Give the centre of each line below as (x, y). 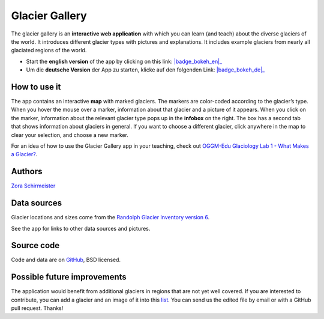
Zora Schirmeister (33, 186)
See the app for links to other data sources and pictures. (81, 228)
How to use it (36, 87)
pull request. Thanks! (37, 308)
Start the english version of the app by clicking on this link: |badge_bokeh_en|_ (124, 61)
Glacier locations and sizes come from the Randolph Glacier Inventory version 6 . (110, 217)
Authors (27, 172)
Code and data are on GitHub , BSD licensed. (66, 260)
